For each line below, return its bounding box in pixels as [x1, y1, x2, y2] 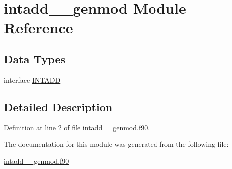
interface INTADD [4, 74, 61, 85]
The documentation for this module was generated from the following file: [4, 139, 229, 149]
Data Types [4, 51, 65, 66]
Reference [4, 17, 73, 38]
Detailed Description [4, 99, 113, 114]
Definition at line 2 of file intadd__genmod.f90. [4, 122, 150, 132]
